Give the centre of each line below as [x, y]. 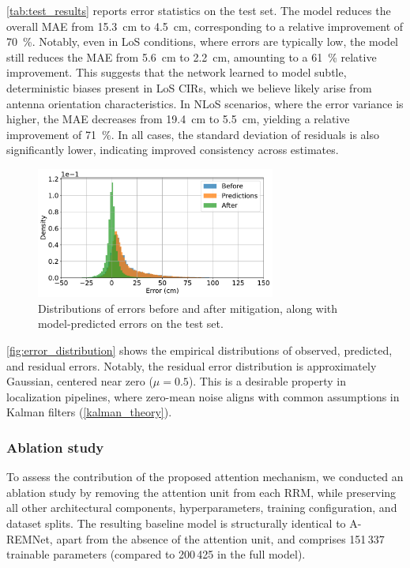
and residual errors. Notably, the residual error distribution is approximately [192, 365]
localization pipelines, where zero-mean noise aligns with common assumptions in [203, 396]
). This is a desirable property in [267, 381]
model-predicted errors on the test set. [131, 323]
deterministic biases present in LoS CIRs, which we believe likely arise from [189, 87]
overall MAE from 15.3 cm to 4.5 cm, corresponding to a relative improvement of [205, 26]
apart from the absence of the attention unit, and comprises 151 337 [220, 538]
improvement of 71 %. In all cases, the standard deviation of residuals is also [193, 134]
